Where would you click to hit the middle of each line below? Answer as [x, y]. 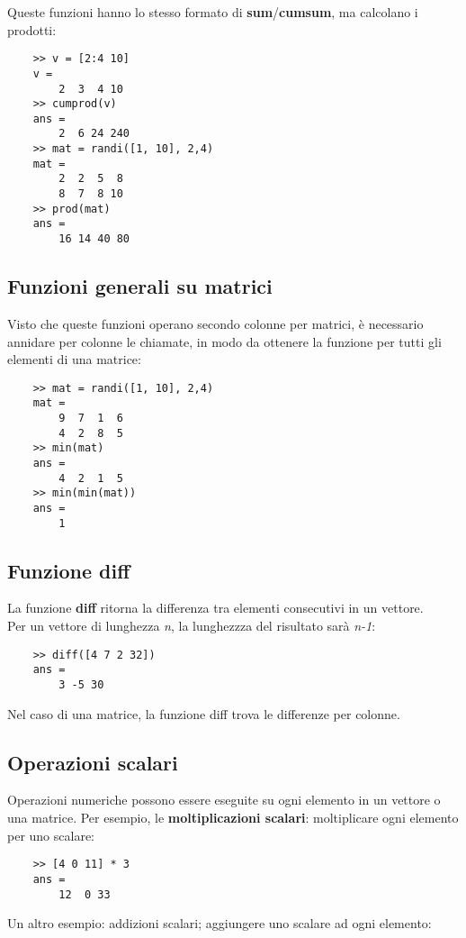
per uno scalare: [51, 835]
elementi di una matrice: [74, 359]
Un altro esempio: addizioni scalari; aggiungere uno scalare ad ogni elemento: [220, 923]
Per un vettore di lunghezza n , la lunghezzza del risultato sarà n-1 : [192, 626]
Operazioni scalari [93, 762]
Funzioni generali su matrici [140, 286]
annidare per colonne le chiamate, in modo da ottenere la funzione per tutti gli [224, 341]
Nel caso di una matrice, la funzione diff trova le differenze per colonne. [204, 713]
